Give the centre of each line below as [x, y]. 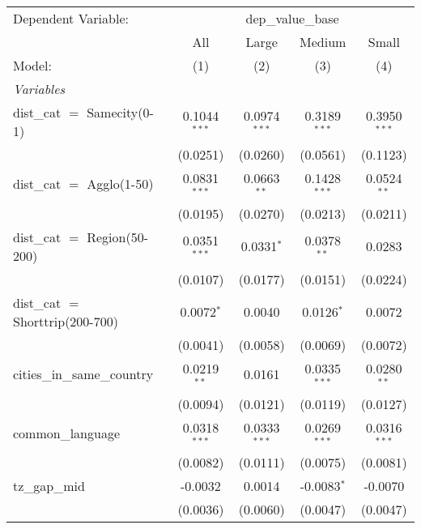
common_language [67, 433]
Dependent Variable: [71, 18]
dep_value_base [292, 18]
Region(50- [117, 237]
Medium [323, 42]
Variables [39, 89]
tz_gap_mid [49, 486]
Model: [33, 65]
